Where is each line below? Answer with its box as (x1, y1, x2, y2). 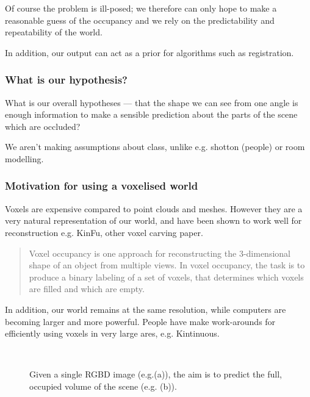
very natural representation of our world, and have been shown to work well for (5, 214, 302, 227)
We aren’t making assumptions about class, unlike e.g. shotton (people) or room (5, 140, 305, 153)
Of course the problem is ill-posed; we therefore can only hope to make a (5, 2, 277, 14)
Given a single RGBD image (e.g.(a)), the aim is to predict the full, (29, 368, 282, 381)
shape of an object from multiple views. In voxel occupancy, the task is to (29, 259, 305, 271)
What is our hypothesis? (5, 72, 128, 87)
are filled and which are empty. (29, 282, 145, 295)
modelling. (5, 152, 44, 165)
